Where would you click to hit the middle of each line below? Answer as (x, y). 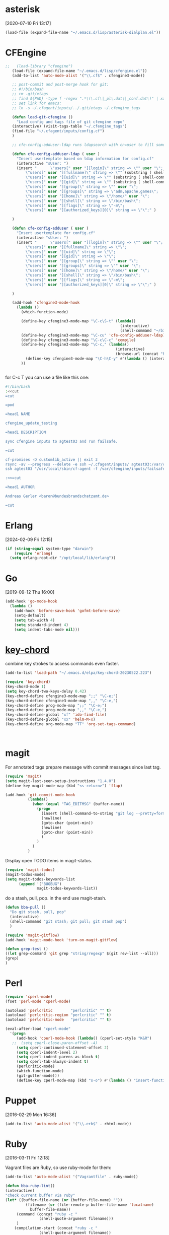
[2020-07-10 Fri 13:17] (28, 23)
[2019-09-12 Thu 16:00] (30, 592)
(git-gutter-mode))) (38, 1076)
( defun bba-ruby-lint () (30, 1186)
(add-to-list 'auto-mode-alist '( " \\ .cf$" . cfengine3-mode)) (78, 76)
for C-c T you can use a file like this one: (47, 377)
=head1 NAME (18, 414)
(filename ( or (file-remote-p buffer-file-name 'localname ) (90, 1205)
